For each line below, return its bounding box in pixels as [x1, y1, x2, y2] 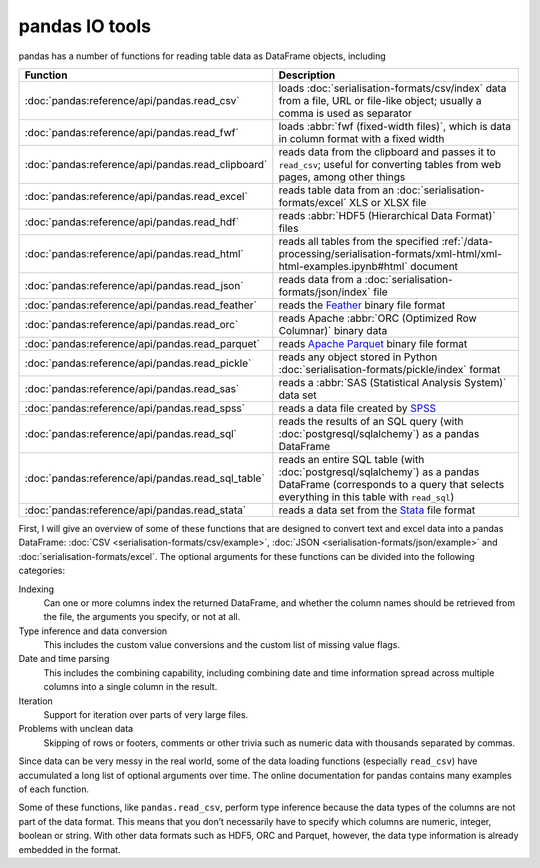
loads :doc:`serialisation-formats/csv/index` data [278, 81, 507, 95]
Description [278, 68, 336, 82]
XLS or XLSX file [348, 195, 427, 209]
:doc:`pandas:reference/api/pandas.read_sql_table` [24, 471, 265, 485]
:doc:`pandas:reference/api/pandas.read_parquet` [24, 336, 260, 350]
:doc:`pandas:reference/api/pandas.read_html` [24, 246, 244, 260]
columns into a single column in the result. [43, 681, 218, 693]
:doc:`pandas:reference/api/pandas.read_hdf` [24, 215, 240, 229]
